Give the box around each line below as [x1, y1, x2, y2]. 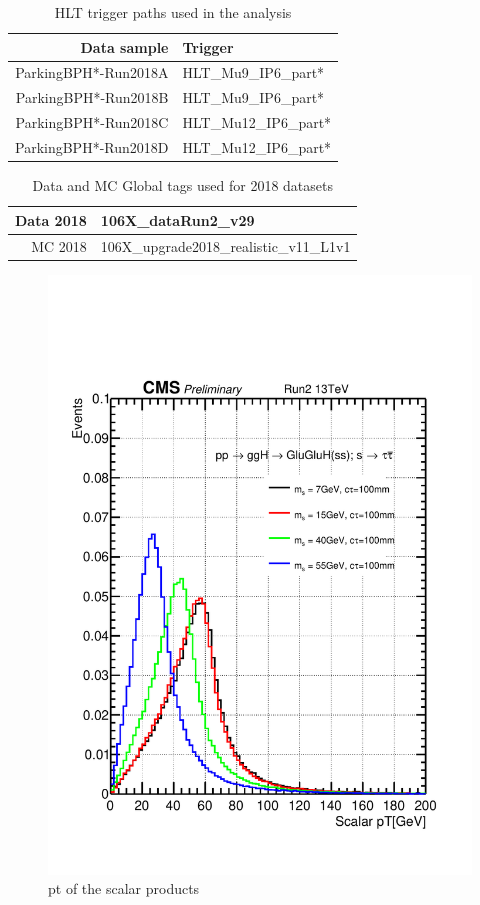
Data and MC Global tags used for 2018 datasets [32, 175, 333, 196]
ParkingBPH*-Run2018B [15, 87, 169, 108]
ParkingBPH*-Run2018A [15, 62, 169, 83]
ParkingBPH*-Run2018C [15, 112, 169, 133]
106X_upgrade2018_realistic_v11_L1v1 [100, 235, 351, 256]
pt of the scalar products [48, 878, 200, 899]
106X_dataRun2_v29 [100, 209, 255, 230]
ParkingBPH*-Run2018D [15, 136, 169, 157]
